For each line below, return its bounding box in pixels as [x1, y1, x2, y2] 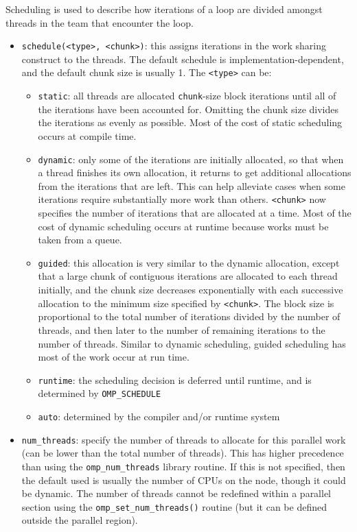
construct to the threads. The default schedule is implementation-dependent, [21, 51, 344, 66]
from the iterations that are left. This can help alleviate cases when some [38, 178, 345, 193]
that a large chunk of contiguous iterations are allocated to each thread [38, 269, 338, 283]
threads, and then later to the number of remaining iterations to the [38, 322, 325, 337]
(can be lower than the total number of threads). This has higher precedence [21, 446, 344, 460]
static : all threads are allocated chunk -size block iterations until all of [38, 88, 336, 103]
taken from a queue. [38, 232, 122, 247]
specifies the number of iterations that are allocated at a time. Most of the [38, 206, 352, 220]
